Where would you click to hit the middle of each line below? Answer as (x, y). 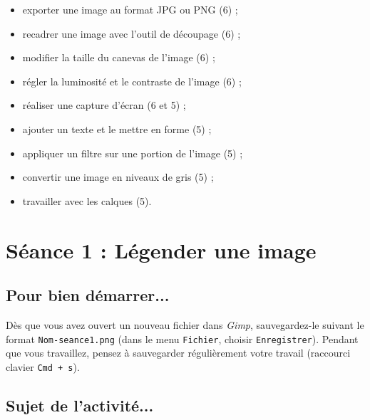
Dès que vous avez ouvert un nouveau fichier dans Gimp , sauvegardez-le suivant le (185, 324)
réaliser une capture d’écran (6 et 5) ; (104, 105)
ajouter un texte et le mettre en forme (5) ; (117, 128)
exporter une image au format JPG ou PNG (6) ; (130, 9)
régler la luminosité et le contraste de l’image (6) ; (132, 81)
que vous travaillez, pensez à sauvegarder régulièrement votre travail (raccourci (178, 353)
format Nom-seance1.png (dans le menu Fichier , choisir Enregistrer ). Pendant (182, 338)
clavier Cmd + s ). (43, 366)
